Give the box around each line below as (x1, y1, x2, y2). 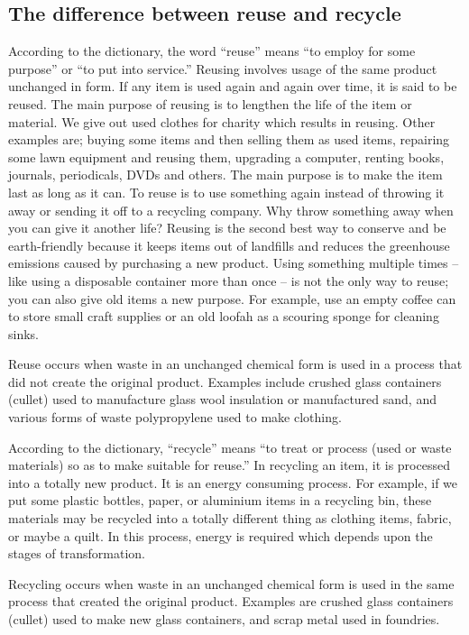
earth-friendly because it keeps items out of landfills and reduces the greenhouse (8, 235, 450, 254)
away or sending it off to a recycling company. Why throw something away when (8, 200, 454, 219)
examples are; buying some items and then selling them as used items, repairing (8, 130, 450, 149)
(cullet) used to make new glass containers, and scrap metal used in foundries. (8, 610, 440, 629)
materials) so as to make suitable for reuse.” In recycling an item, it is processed (8, 456, 450, 474)
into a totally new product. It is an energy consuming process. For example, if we (8, 473, 458, 492)
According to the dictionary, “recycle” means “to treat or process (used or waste (8, 437, 452, 456)
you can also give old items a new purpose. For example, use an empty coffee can (8, 289, 456, 308)
